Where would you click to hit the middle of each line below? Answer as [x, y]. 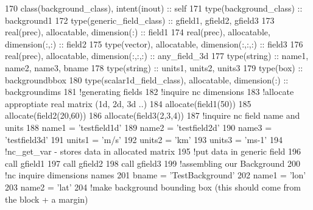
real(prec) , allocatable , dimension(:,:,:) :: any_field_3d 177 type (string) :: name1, [157, 56]
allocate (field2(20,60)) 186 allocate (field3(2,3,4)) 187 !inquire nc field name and [153, 115]
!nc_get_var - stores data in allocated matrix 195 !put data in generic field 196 [153, 151]
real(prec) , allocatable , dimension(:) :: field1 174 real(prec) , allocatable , [138, 32]
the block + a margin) [47, 199]
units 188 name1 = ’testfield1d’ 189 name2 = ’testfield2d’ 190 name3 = [139, 127]
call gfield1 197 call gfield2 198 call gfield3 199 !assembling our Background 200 [153, 163]
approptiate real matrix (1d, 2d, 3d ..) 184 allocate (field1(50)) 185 [128, 103]
